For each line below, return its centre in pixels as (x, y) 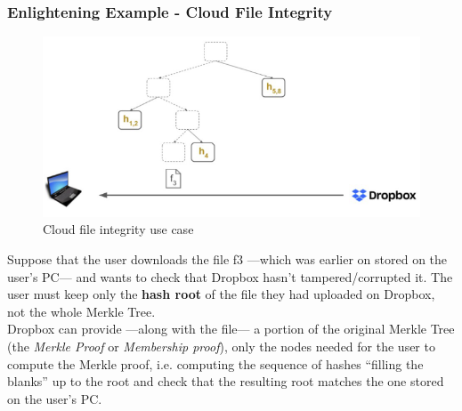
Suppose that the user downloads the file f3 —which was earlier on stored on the (227, 259)
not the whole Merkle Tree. (81, 311)
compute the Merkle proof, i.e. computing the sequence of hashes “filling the (215, 363)
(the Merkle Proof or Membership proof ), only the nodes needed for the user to (221, 347)
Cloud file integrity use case (118, 229)
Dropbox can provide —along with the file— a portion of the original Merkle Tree (231, 329)
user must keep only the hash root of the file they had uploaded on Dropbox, (221, 294)
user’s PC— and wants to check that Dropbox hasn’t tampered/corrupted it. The (230, 276)
